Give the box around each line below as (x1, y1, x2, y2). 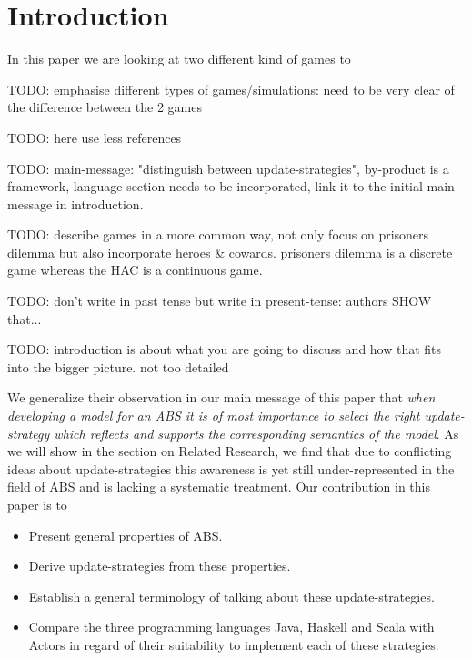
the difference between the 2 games (7, 97, 202, 117)
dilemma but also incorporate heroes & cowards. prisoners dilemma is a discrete (7, 242, 453, 261)
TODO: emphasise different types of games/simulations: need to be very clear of (7, 79, 455, 98)
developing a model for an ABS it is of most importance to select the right (7, 406, 420, 425)
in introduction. (55, 194, 144, 213)
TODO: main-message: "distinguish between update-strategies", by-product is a (7, 158, 449, 178)
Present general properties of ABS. (28, 525, 223, 544)
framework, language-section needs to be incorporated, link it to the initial (7, 177, 423, 196)
